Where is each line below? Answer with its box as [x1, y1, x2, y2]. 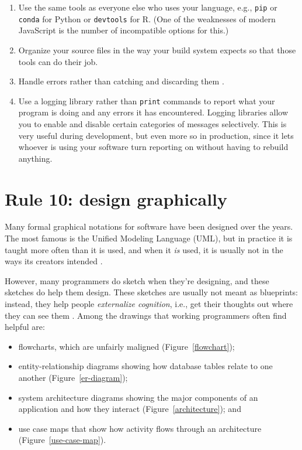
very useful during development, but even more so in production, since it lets [18, 129, 294, 141]
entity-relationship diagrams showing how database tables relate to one [18, 360, 273, 372]
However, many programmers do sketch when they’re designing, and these [5, 274, 269, 287]
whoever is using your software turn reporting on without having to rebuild [18, 141, 289, 153]
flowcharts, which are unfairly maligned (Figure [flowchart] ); [18, 340, 235, 352]
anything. [18, 152, 53, 164]
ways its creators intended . [5, 255, 103, 267]
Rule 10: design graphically [5, 186, 227, 210]
